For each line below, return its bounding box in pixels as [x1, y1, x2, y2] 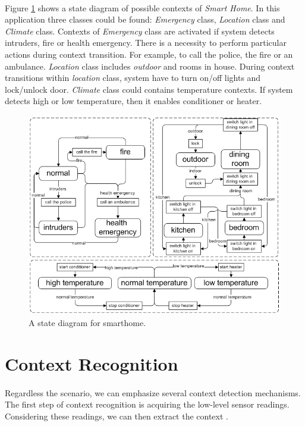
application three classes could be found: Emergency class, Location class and [5, 13, 285, 26]
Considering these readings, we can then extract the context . [5, 409, 228, 422]
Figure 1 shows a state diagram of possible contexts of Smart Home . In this [5, 1, 280, 14]
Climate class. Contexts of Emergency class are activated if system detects [5, 24, 275, 37]
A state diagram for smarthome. [29, 317, 146, 329]
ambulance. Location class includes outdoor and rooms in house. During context [5, 59, 295, 72]
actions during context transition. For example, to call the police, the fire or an [5, 48, 293, 60]
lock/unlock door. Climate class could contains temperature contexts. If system [5, 83, 293, 95]
